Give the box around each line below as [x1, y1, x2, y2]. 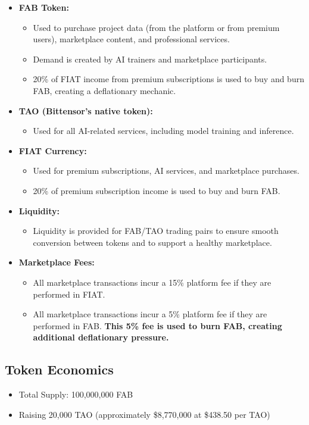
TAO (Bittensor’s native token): [18, 104, 153, 117]
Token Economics [5, 360, 114, 379]
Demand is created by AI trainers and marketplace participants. [33, 52, 267, 65]
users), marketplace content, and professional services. [33, 33, 230, 45]
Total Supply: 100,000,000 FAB [18, 388, 133, 401]
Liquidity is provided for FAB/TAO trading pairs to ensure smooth [33, 224, 279, 237]
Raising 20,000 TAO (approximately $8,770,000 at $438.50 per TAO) [18, 408, 270, 420]
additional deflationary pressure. [33, 331, 169, 343]
